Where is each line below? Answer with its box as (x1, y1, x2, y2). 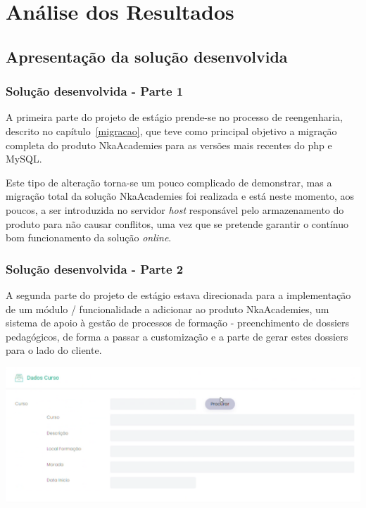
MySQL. (6, 151, 42, 166)
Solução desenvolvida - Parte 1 (6, 82, 184, 100)
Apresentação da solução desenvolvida (6, 45, 288, 67)
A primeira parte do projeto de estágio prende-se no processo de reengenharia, (6, 110, 343, 125)
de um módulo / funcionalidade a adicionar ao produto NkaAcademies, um (6, 301, 329, 316)
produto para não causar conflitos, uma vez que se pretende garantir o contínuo (6, 216, 348, 231)
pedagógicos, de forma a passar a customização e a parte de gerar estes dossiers (6, 329, 348, 343)
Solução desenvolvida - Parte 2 (6, 260, 184, 277)
